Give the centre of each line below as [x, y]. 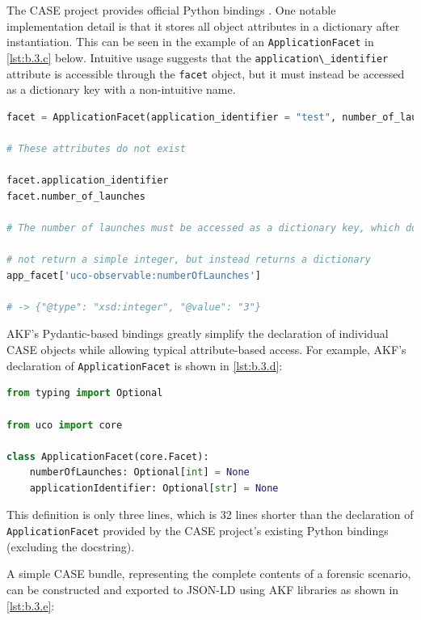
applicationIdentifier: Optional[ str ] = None [154, 488]
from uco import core [65, 425]
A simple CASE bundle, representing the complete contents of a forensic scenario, [209, 574]
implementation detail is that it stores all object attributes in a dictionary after [203, 25]
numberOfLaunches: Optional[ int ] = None [139, 472]
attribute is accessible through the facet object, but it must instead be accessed [206, 73]
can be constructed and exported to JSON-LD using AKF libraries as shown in [203, 589]
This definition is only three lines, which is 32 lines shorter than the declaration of [210, 515]
